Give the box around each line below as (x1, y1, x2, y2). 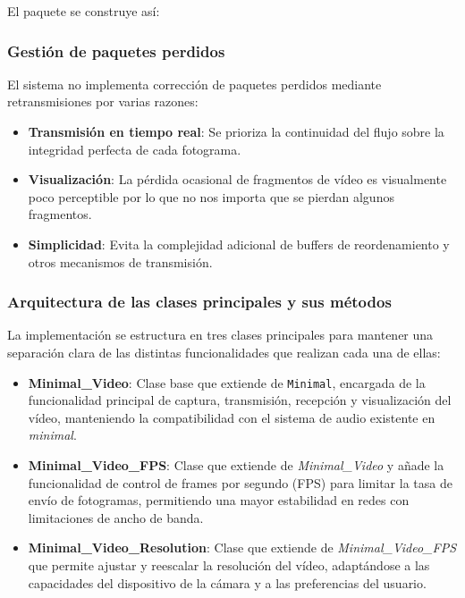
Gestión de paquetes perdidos (7, 39, 225, 62)
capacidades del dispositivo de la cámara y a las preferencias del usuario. (28, 573, 427, 592)
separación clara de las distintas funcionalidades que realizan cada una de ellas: (7, 342, 441, 361)
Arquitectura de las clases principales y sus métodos (7, 291, 392, 313)
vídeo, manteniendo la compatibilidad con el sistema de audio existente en (28, 408, 435, 426)
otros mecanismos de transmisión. (28, 252, 213, 271)
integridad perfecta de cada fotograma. (28, 139, 241, 158)
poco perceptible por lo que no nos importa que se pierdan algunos (28, 187, 394, 206)
